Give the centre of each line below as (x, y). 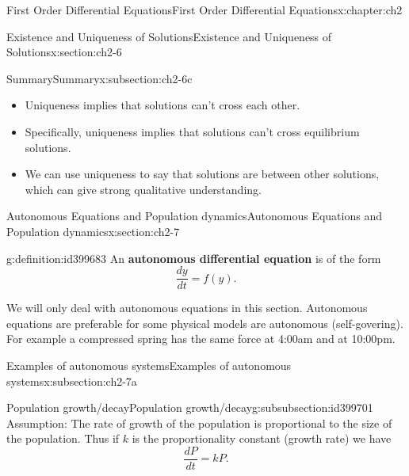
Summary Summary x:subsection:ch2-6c (99, 78)
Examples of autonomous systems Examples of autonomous (149, 365)
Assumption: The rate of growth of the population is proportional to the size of (199, 423)
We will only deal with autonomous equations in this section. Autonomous (187, 308)
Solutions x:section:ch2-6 (64, 52)
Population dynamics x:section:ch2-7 (93, 231)
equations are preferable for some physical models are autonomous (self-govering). (205, 323)
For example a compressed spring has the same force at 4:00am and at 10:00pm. (201, 339)
